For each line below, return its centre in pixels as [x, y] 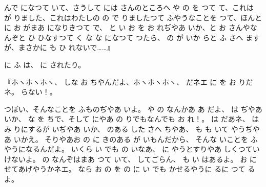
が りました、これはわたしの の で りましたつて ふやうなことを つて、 [122, 17]
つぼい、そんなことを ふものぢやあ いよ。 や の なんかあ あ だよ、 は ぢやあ [133, 109]
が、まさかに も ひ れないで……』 [59, 47]
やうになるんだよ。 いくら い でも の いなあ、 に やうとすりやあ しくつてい [132, 149]
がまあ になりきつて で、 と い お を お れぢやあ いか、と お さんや [137, 27]
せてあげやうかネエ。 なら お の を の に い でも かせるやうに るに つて [125, 169]
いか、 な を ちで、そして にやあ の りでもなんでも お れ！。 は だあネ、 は [132, 119]
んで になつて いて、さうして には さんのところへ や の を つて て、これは [129, 7]
